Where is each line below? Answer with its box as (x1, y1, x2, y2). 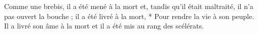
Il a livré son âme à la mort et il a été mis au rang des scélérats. (4, 20, 204, 31)
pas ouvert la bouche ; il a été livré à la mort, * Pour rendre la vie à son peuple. (4, 10, 254, 21)
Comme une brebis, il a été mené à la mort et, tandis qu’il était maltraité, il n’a (4, 1, 253, 11)
